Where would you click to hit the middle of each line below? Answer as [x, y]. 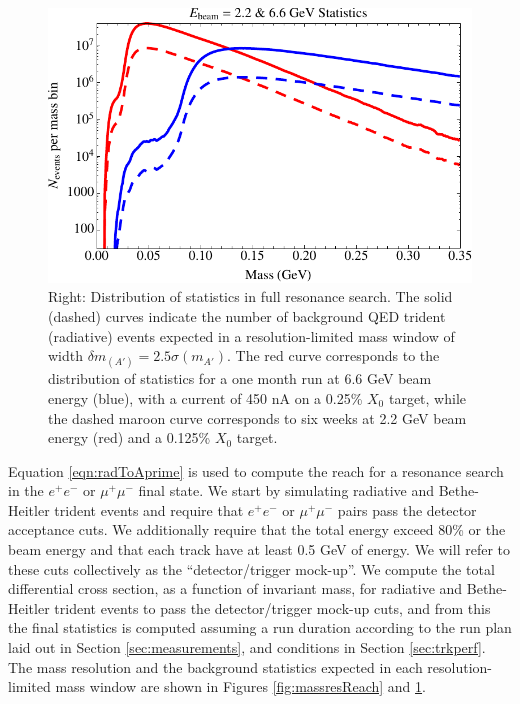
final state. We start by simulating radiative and [286, 490]
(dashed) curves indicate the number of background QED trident [247, 315]
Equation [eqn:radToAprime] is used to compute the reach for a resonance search [256, 470]
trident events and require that [149, 509]
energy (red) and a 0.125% [129, 437]
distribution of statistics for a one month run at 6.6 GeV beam [240, 378]
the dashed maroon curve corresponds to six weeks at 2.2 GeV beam [257, 417]
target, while [427, 397]
